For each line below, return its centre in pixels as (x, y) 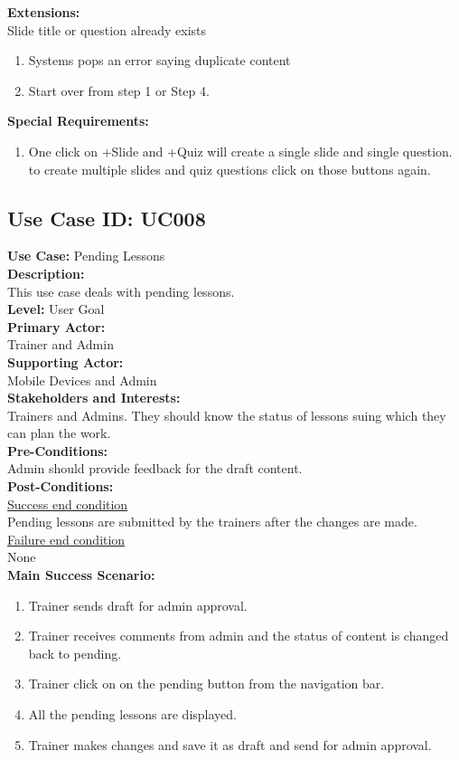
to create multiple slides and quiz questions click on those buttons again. (229, 169)
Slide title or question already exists (107, 29)
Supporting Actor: (66, 361)
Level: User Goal (56, 309)
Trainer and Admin (61, 344)
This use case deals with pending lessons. (121, 291)
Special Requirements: (78, 121)
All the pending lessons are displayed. (132, 714)
